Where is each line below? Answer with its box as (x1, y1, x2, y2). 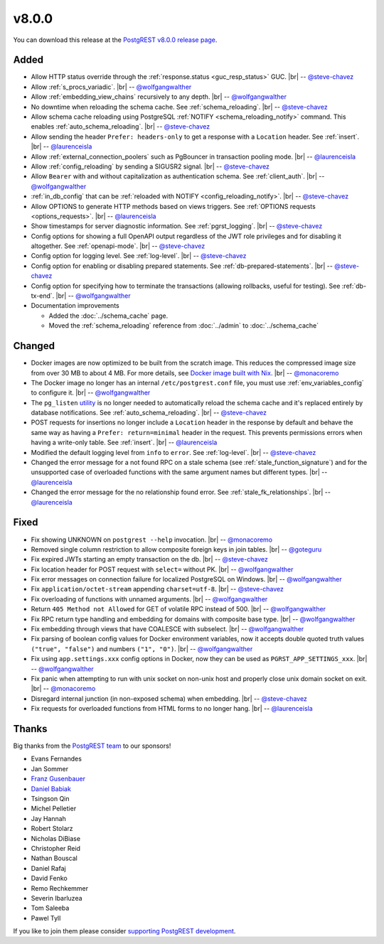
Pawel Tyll (31, 913, 61, 922)
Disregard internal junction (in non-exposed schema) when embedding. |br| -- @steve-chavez (31, 694, 307, 703)
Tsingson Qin (31, 795, 70, 803)
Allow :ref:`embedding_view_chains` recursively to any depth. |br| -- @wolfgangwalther (31, 92, 287, 101)
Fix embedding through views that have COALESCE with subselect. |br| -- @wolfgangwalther (31, 625, 304, 633)
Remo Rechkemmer (31, 884, 89, 892)
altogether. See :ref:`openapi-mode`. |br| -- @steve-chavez (31, 242, 206, 250)
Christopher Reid (31, 844, 81, 852)
